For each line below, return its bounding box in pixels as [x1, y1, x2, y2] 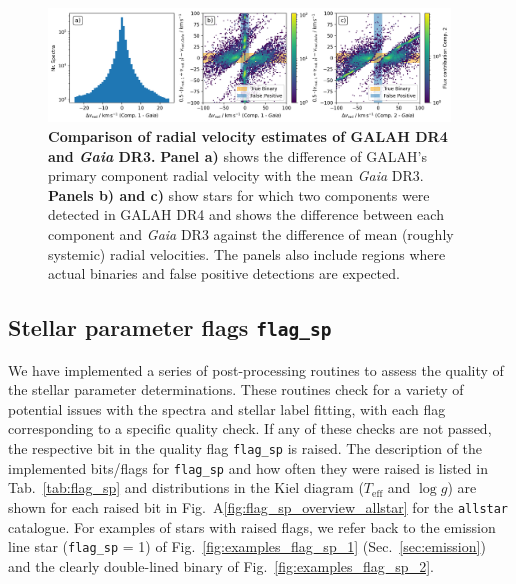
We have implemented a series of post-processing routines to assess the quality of [8, 359, 504, 380]
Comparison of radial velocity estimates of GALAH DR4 [48, 126, 448, 147]
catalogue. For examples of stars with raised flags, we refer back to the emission [8, 516, 496, 537]
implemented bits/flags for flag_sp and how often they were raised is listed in [8, 457, 488, 478]
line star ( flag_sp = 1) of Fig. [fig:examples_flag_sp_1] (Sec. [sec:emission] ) [8, 536, 486, 557]
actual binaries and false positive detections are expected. [48, 263, 400, 284]
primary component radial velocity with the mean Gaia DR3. [48, 165, 424, 186]
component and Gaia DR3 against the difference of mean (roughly [48, 224, 454, 245]
